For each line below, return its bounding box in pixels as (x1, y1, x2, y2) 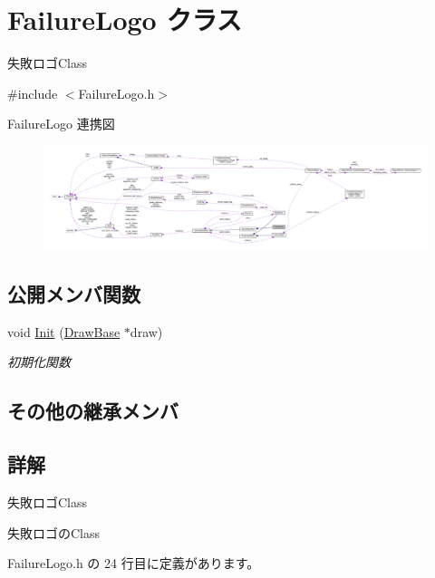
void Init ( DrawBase (7, 322, 121, 341)
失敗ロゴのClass (7, 523, 101, 542)
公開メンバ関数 (7, 280, 140, 307)
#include (7, 83, 58, 102)
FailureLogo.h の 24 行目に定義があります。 (7, 554, 260, 573)
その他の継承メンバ (7, 397, 179, 425)
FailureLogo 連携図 (7, 114, 115, 133)
